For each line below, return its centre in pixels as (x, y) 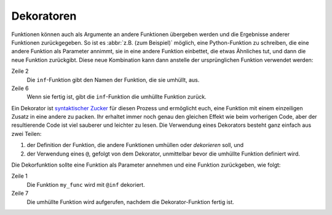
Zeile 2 (20, 71)
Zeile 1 (19, 176)
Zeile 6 (20, 88)
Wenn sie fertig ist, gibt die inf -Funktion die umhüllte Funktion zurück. (117, 97)
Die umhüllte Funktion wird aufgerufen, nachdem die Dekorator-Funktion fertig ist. (131, 202)
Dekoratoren (44, 16)
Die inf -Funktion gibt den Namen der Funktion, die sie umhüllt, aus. (113, 80)
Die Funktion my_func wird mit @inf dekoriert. (86, 184)
